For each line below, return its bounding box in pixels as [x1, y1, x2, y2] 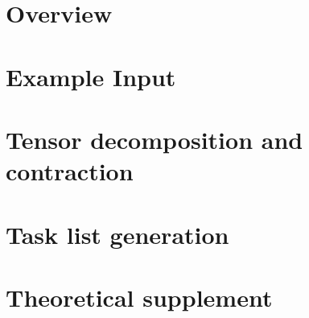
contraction [6, 155, 134, 188]
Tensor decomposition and [6, 122, 303, 155]
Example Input [6, 60, 176, 93]
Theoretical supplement [6, 280, 273, 313]
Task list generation [6, 217, 229, 250]
